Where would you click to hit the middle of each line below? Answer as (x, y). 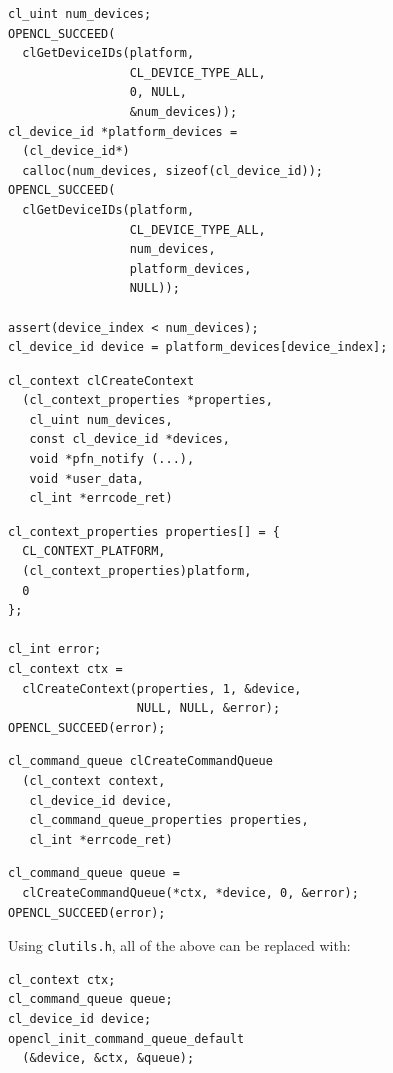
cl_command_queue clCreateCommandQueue (140, 761)
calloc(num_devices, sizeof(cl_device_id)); (172, 170)
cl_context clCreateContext (101, 380)
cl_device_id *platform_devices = (123, 131)
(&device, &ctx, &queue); (108, 1058)
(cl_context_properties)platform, (137, 571)
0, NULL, (158, 92)
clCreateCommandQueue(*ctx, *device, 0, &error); (190, 892)
